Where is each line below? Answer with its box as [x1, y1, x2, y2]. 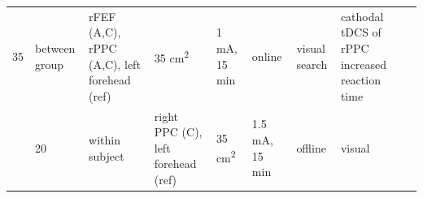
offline [296, 139, 326, 156]
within [89, 131, 120, 148]
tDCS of [340, 24, 382, 41]
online [251, 47, 282, 64]
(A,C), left [89, 55, 141, 72]
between [35, 39, 76, 56]
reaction [340, 71, 381, 88]
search [296, 55, 328, 72]
